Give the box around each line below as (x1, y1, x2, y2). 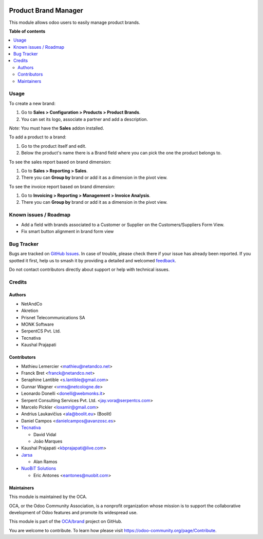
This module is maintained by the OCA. (9, 494, 87, 500)
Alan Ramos (33, 459, 57, 465)
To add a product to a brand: (9, 134, 67, 140)
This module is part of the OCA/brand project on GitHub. (9, 519, 123, 524)
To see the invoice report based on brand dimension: (9, 183, 115, 190)
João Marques (33, 438, 63, 444)
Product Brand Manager (9, 6, 83, 15)
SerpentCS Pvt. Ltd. (21, 328, 61, 334)
